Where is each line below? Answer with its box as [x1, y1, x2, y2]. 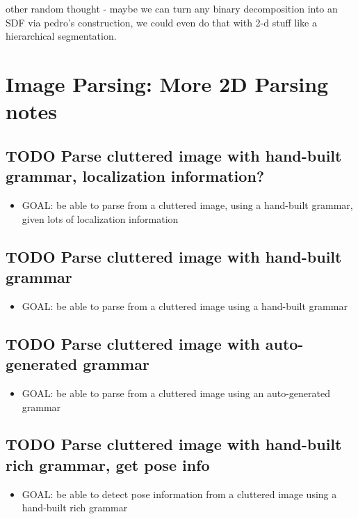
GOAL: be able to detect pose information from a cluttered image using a [22, 486, 337, 501]
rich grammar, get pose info [6, 454, 210, 475]
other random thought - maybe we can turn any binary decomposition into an [6, 1, 338, 15]
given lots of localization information [22, 211, 179, 226]
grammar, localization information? [6, 165, 265, 187]
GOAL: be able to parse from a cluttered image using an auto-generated [22, 385, 330, 400]
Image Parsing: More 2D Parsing [6, 69, 329, 98]
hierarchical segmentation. [6, 29, 117, 43]
